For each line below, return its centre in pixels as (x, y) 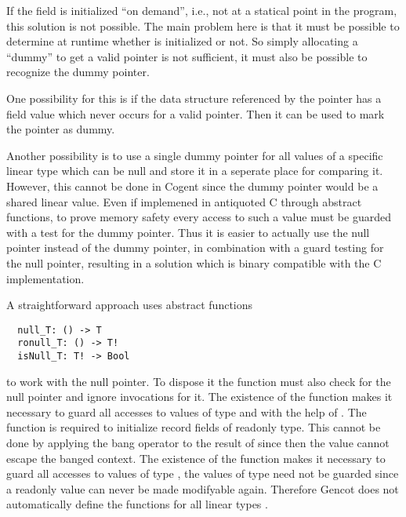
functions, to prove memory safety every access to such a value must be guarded (199, 217)
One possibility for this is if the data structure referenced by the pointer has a (194, 98)
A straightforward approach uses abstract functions (130, 305)
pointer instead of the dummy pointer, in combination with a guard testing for (195, 248)
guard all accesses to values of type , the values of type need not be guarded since (203, 473)
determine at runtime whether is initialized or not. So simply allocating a (182, 41)
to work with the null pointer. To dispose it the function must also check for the (199, 381)
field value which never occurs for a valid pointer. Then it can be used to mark (196, 113)
